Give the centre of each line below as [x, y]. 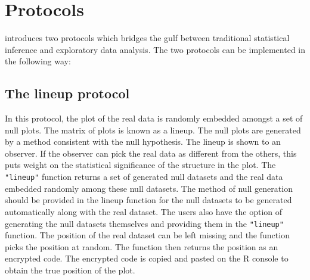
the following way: [38, 61]
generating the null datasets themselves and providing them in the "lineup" [144, 223]
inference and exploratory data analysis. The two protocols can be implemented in [155, 49]
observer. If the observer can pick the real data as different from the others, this [151, 153]
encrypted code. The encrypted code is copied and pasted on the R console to [147, 258]
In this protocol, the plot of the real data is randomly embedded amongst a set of [154, 118]
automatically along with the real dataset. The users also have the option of [144, 211]
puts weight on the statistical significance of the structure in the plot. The [140, 165]
